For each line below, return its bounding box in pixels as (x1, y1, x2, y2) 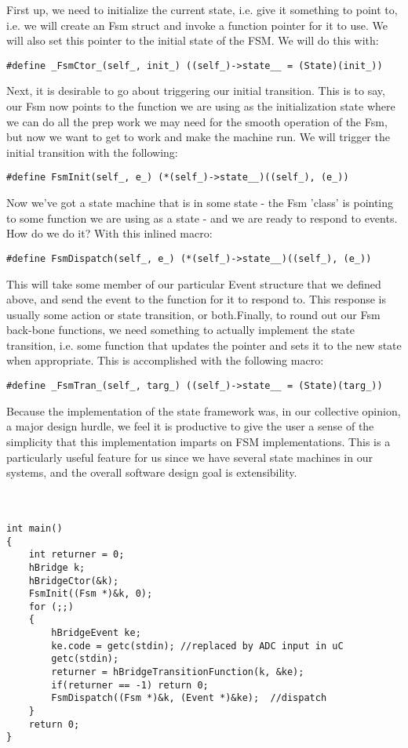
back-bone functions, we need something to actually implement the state (6, 321, 355, 338)
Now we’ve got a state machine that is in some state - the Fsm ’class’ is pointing (6, 194, 394, 211)
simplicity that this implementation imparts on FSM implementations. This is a (6, 433, 391, 449)
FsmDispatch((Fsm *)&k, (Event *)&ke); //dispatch (51, 692, 327, 704)
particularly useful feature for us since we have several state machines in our (6, 448, 373, 465)
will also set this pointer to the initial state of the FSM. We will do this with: (6, 32, 379, 49)
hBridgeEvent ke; (51, 627, 141, 639)
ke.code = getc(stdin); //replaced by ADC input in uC (51, 640, 344, 652)
